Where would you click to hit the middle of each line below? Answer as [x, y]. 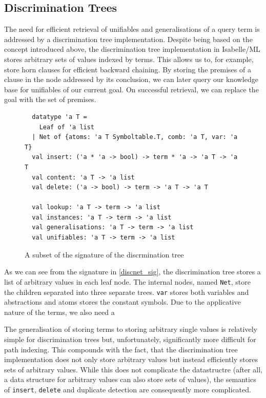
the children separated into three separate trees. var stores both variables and [127, 292]
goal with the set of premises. [50, 99]
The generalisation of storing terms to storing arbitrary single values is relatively [131, 329]
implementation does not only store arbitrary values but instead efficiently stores [131, 359]
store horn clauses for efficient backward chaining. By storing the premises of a [128, 69]
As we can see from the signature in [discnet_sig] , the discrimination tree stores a [132, 272]
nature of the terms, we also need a [59, 312]
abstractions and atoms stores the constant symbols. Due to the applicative [122, 302]
